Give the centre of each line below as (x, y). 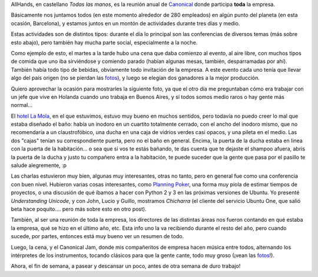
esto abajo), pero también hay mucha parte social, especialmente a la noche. (104, 42)
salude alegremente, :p (39, 165)
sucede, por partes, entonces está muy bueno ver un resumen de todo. (97, 236)
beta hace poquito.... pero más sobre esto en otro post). (79, 209)
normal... (21, 105)
